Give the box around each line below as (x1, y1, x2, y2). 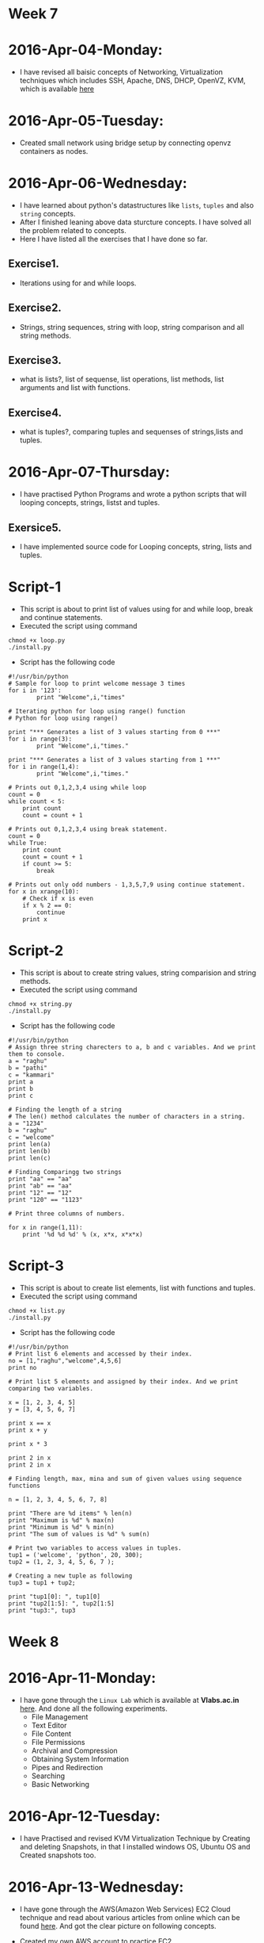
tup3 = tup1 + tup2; (8, 1578, 77, 1586)
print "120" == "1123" (8, 1195, 83, 1203)
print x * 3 (8, 1440, 47, 1448)
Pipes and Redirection (31, 1762, 104, 1772)
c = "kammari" (8, 1071, 55, 1079)
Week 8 (8, 1633, 59, 1650)
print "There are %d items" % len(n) (8, 1509, 133, 1517)
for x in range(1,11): (8, 1223, 83, 1231)
